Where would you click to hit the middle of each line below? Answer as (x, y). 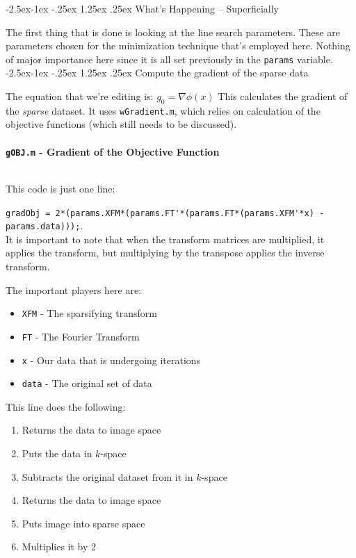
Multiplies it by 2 (59, 547)
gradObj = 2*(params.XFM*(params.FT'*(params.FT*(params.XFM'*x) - (165, 213)
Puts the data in (57, 453)
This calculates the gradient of (283, 96)
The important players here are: (74, 289)
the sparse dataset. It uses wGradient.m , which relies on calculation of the (163, 110)
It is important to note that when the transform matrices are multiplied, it (165, 239)
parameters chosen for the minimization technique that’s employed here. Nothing (178, 46)
